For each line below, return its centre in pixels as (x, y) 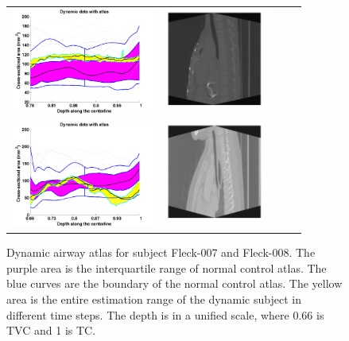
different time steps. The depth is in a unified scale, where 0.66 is (165, 314)
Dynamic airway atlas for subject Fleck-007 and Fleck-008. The (161, 252)
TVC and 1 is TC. (51, 330)
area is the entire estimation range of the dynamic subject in (154, 299)
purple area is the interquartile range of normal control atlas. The (167, 267)
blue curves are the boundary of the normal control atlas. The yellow (174, 283)
